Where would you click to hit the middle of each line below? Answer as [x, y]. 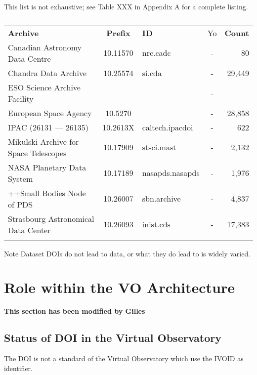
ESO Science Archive [44, 87]
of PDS [21, 204]
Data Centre [29, 58]
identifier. [19, 368]
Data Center [29, 230]
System [21, 178]
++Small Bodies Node [47, 193]
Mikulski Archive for [43, 141]
